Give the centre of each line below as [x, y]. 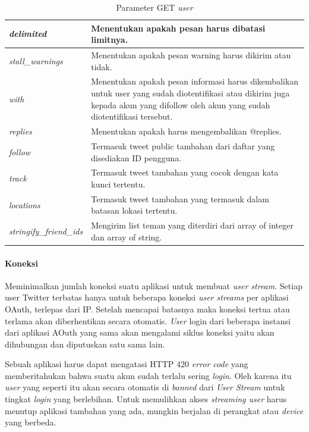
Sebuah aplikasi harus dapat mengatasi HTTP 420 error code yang [127, 364]
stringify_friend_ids [46, 231]
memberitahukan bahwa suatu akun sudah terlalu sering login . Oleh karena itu [148, 375]
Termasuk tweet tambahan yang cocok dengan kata [185, 172]
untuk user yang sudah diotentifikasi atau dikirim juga [190, 93]
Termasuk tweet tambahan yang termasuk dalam [180, 198]
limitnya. [110, 40]
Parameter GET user [154, 7]
